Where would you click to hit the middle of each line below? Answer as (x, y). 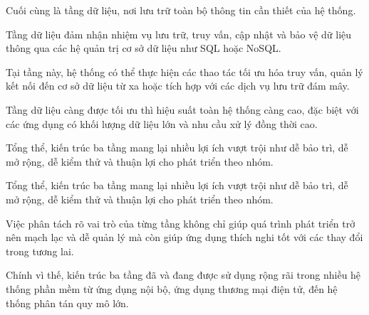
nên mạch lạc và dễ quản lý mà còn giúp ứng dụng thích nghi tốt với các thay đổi (184, 237)
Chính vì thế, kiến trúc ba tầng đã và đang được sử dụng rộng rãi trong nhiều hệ (183, 275)
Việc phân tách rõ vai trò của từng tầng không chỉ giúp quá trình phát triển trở (181, 223)
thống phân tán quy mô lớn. (67, 303)
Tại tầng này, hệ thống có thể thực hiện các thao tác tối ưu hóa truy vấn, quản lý (184, 71)
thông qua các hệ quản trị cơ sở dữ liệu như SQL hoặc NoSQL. (144, 48)
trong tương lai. (40, 251)
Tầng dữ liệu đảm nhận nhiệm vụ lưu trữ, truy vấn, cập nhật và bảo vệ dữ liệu (179, 34)
